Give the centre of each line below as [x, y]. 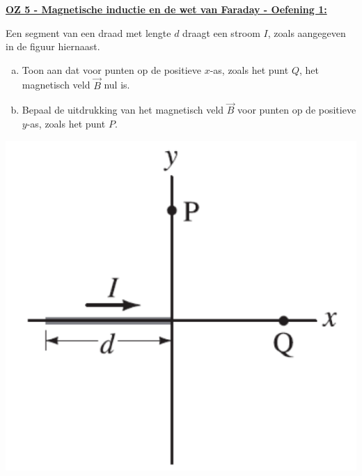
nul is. [117, 85]
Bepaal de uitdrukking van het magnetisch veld [123, 110]
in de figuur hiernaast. [53, 46]
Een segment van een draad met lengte [88, 32]
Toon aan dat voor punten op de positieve [111, 69]
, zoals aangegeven [307, 32]
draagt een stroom [221, 32]
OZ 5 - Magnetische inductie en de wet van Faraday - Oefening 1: [166, 9]
